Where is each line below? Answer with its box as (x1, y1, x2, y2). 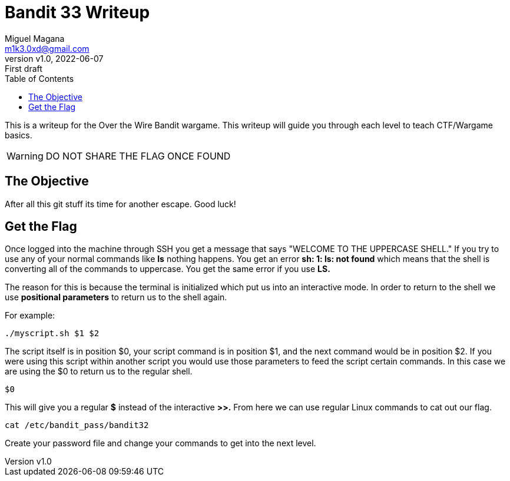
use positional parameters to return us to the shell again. (5, 292, 227, 303)
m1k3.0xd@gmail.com (5, 43, 90, 54)
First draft (5, 63, 42, 74)
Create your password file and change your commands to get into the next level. (5, 438, 316, 449)
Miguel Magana (5, 33, 65, 44)
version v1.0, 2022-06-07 (5, 53, 104, 64)
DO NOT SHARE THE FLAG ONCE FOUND (45, 150, 231, 162)
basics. (5, 130, 32, 140)
